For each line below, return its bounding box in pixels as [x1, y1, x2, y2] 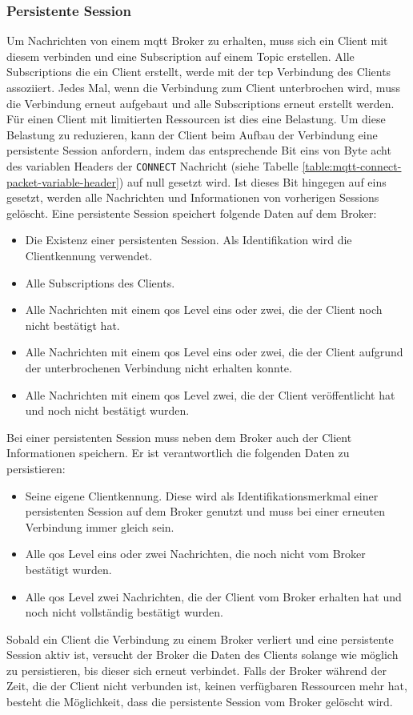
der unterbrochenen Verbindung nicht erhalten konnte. [25, 359, 292, 376]
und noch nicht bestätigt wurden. [25, 402, 190, 419]
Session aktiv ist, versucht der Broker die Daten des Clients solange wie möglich [6, 646, 399, 663]
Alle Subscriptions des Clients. [25, 274, 175, 291]
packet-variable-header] [6, 173, 119, 190]
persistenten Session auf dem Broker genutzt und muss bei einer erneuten [25, 503, 386, 520]
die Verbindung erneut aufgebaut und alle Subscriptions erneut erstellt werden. [6, 94, 395, 111]
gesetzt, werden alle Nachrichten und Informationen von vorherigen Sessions [6, 189, 379, 206]
